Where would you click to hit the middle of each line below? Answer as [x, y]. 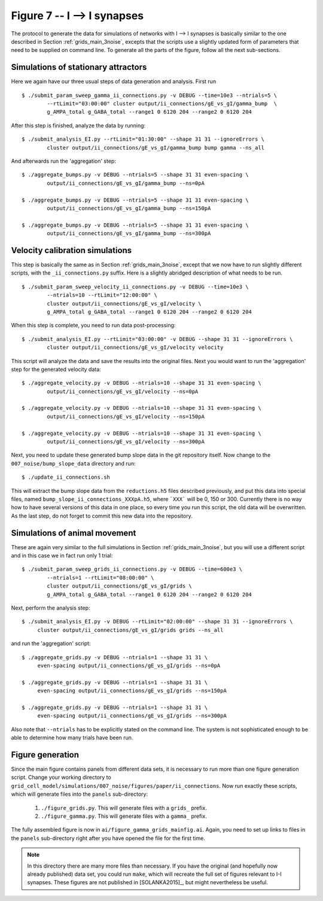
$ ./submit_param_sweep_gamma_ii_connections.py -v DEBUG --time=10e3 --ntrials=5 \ [150, 95]
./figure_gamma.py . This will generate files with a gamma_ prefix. [124, 816]
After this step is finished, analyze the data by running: [78, 125]
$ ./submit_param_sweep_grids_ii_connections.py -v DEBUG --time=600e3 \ [132, 569]
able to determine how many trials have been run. [72, 738]
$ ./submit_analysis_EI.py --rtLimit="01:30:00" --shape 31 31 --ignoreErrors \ [143, 139]
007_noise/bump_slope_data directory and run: [73, 463]
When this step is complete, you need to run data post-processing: [93, 325]
